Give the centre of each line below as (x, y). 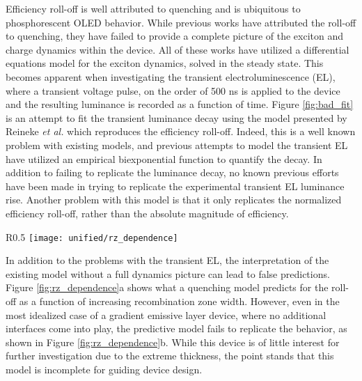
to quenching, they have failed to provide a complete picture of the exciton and (175, 36)
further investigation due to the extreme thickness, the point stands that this (170, 356)
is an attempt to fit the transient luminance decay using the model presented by (176, 117)
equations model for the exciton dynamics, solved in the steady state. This (165, 63)
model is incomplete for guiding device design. (104, 369)
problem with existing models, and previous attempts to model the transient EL (177, 145)
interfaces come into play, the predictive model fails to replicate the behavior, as (176, 328)
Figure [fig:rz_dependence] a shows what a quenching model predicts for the (167, 287)
